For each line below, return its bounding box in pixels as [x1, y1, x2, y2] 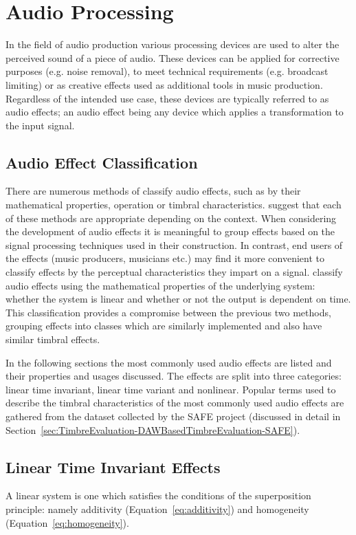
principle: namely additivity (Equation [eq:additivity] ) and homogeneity [5, 501, 309, 516]
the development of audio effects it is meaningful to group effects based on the [5, 224, 335, 239]
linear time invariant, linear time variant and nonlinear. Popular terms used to [5, 382, 336, 396]
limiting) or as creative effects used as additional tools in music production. [5, 77, 323, 91]
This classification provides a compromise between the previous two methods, [5, 305, 331, 319]
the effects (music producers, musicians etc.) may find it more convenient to [5, 251, 324, 265]
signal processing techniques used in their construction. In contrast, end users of [5, 237, 343, 252]
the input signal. [5, 118, 75, 132]
